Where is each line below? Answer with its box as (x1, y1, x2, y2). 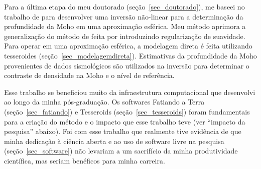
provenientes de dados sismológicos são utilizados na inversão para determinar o (4, 60, 249, 70)
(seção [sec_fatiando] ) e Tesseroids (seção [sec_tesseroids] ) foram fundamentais (4, 106, 250, 116)
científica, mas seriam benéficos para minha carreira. (4, 155, 165, 165)
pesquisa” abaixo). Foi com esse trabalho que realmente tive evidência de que (4, 126, 241, 136)
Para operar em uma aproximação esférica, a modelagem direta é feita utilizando (4, 40, 252, 51)
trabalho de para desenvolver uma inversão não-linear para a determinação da (4, 11, 243, 21)
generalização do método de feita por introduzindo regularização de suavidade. (4, 30, 245, 41)
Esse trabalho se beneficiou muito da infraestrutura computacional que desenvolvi (4, 86, 255, 97)
